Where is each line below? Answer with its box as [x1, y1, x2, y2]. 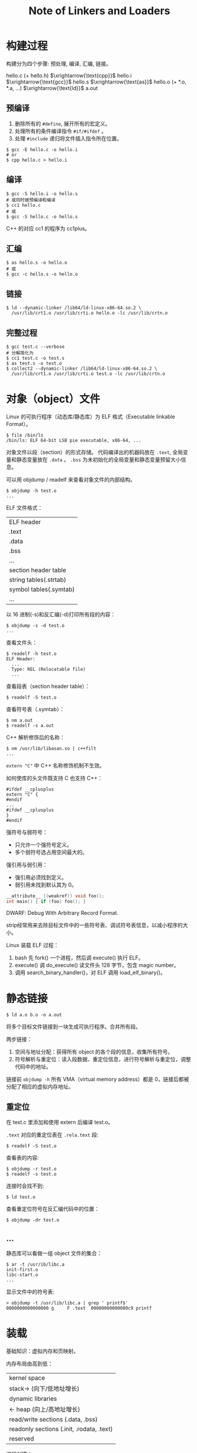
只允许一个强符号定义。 [14, 841, 72, 848]
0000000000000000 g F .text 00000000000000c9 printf [6, 1305, 152, 1311]
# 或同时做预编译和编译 [6, 197, 56, 203]
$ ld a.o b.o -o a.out [6, 1012, 62, 1017]
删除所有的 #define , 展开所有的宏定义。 [14, 120, 111, 127]
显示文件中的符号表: [6, 1288, 55, 1295]
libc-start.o [6, 1272, 38, 1278]
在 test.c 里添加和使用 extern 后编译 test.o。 [6, 1119, 114, 1126]
